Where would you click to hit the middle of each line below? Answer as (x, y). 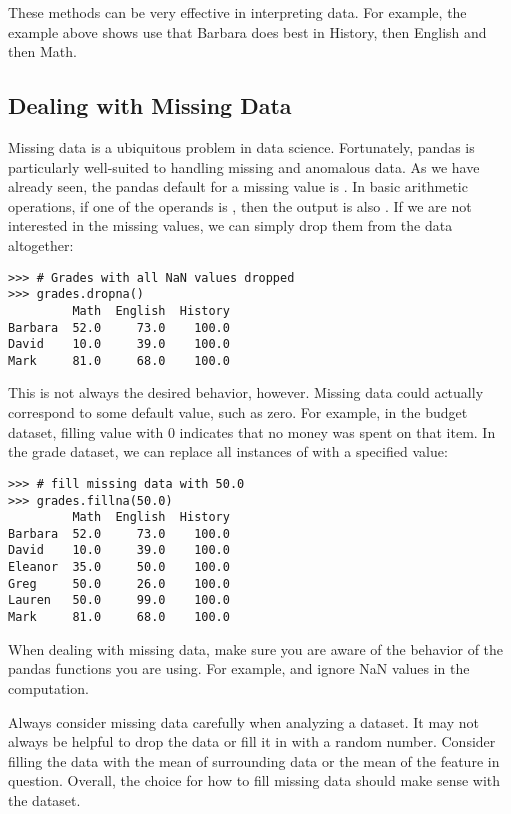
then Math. (42, 51)
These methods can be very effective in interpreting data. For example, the (237, 12)
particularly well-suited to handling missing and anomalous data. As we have (244, 166)
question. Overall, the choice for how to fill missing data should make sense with (254, 780)
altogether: (41, 244)
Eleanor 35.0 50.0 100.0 (119, 567)
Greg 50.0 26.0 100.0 (119, 583)
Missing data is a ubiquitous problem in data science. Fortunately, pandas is (241, 146)
